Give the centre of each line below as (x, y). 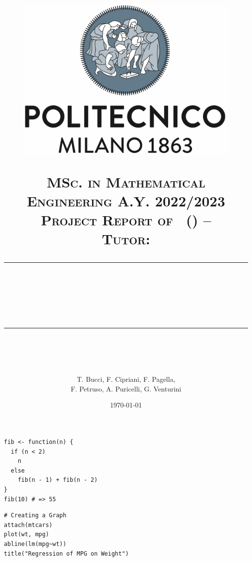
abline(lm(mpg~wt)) (35, 544)
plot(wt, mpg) (27, 535)
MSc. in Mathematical (126, 181)
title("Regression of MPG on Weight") (66, 553)
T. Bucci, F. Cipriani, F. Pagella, (126, 379)
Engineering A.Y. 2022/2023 (126, 201)
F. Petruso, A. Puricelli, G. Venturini (126, 388)
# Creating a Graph (35, 516)
